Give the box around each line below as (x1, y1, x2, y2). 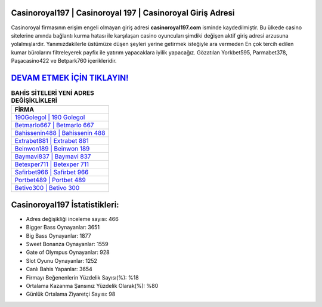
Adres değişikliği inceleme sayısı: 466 (26, 215, 119, 222)
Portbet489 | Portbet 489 (14, 176, 86, 185)
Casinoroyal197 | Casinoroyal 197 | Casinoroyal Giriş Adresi (11, 8, 235, 18)
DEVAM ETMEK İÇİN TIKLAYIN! (11, 72, 129, 83)
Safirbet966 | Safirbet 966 (14, 168, 89, 176)
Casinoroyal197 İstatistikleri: (11, 199, 119, 210)
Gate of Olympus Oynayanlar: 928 (26, 248, 110, 256)
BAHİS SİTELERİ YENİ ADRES (11, 89, 95, 97)
